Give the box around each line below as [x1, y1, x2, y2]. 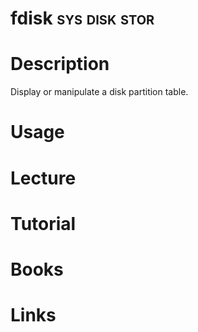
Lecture [10, 167, 77, 189]
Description [10, 53, 110, 76]
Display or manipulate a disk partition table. [10, 86, 189, 98]
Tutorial [10, 212, 77, 235]
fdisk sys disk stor [10, 7, 155, 30]
